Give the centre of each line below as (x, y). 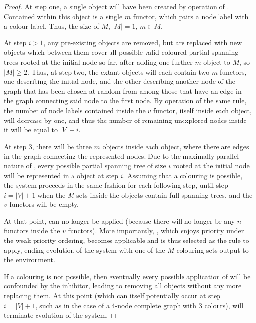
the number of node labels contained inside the (75, 110)
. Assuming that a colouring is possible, (183, 175)
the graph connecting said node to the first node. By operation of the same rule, (125, 101)
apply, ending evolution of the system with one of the (85, 250)
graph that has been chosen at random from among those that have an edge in (123, 91)
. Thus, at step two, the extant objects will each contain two (118, 71)
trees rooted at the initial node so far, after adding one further (98, 61)
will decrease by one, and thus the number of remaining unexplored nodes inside (125, 120)
